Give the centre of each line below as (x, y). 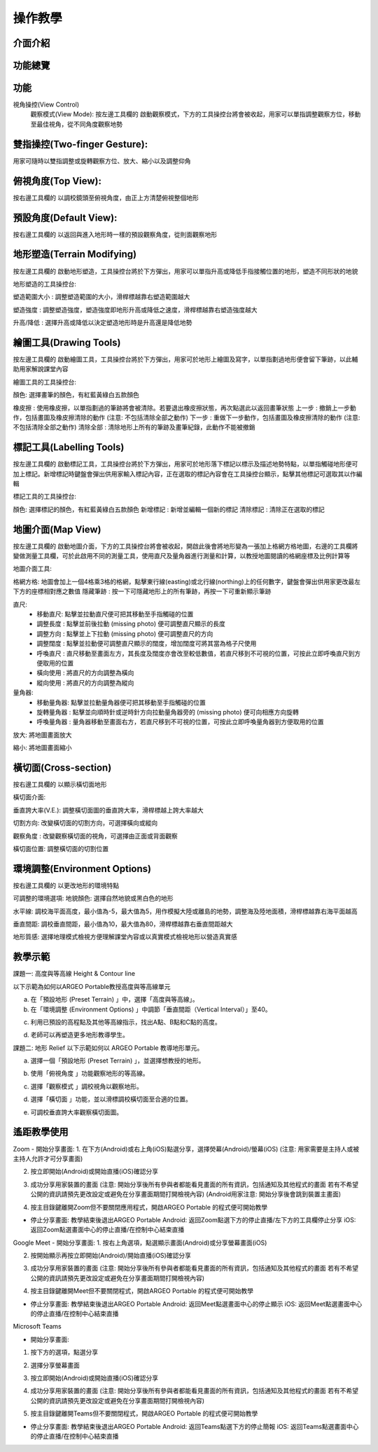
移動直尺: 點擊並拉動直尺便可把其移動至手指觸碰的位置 (115, 614)
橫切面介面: (29, 797)
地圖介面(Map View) (57, 529)
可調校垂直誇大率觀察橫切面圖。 (76, 1112)
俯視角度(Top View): (57, 181)
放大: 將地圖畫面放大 (42, 735)
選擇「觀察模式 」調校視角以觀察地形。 (86, 1086)
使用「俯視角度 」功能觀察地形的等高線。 (90, 1073)
